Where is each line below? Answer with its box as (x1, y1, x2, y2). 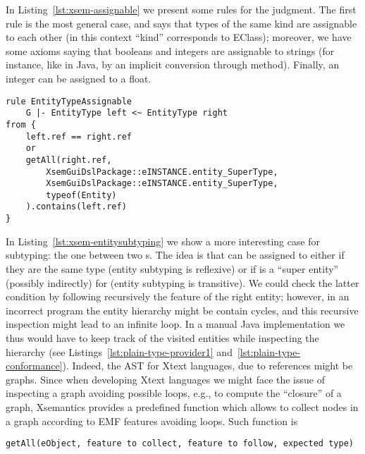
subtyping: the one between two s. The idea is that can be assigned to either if (6, 247, 345, 262)
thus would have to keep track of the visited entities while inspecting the (6, 330, 319, 345)
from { (6, 119, 36, 130)
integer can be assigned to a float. (6, 70, 151, 85)
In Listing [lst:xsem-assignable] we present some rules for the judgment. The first (6, 2, 357, 16)
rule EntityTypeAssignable (6, 96, 132, 106)
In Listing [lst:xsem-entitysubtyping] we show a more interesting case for (6, 233, 321, 248)
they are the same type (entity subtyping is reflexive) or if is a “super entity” (6, 261, 339, 276)
